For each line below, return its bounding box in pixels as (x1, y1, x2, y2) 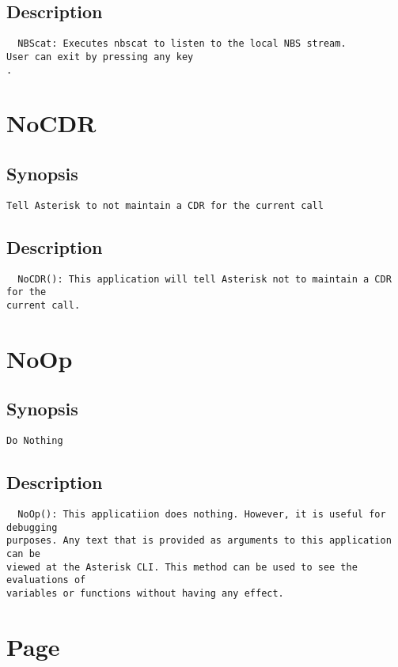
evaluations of (6, 574, 86, 586)
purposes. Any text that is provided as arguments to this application (6, 535, 392, 547)
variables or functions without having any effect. (6, 587, 284, 599)
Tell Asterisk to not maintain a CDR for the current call (6, 199, 324, 211)
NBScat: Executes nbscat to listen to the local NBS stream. (17, 38, 347, 50)
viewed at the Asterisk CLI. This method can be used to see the (6, 561, 358, 573)
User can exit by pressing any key (6, 51, 194, 63)
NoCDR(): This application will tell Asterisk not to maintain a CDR (17, 273, 392, 285)
